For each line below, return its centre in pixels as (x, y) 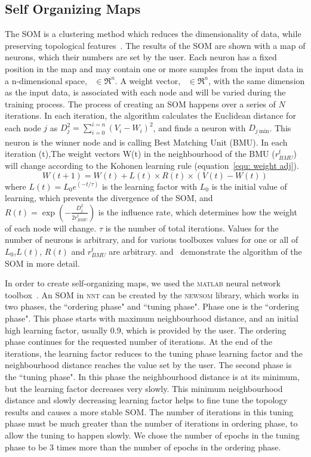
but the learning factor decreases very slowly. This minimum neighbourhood (144, 388)
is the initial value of (249, 186)
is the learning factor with (150, 186)
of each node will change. (51, 228)
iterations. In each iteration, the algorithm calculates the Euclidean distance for (150, 115)
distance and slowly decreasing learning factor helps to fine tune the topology (146, 400)
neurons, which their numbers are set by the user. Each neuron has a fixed (141, 57)
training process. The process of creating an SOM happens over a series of (140, 104)
